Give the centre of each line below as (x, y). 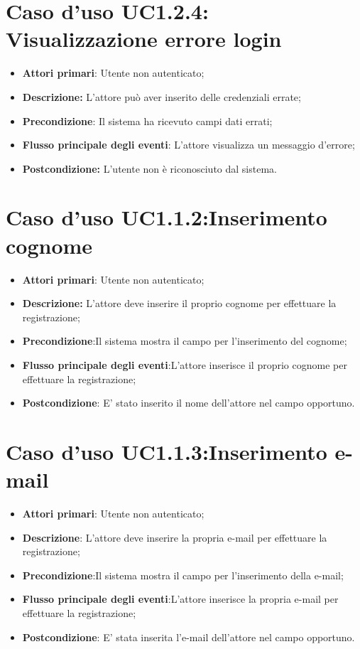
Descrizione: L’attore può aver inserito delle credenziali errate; (162, 96)
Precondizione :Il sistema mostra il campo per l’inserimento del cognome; (185, 341)
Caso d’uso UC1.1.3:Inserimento (167, 451)
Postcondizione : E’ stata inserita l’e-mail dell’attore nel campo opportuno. (189, 637)
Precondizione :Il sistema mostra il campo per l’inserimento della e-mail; (183, 575)
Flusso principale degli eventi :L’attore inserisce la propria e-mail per (180, 599)
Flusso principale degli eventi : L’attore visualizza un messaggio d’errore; (189, 145)
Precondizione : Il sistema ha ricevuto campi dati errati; (147, 120)
